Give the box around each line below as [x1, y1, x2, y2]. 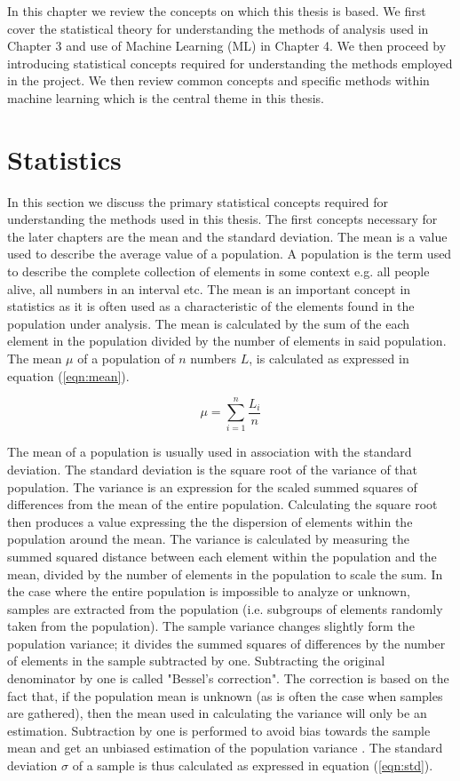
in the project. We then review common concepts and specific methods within [7, 71, 430, 90]
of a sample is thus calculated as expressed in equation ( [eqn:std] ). [72, 756, 433, 775]
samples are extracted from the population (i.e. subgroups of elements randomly [7, 599, 443, 618]
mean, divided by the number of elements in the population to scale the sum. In [7, 564, 443, 583]
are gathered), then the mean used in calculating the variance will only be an [7, 704, 427, 722]
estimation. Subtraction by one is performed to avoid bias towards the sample [7, 721, 431, 739]
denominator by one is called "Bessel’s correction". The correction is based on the [7, 669, 449, 688]
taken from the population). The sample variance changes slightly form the [7, 617, 415, 635]
